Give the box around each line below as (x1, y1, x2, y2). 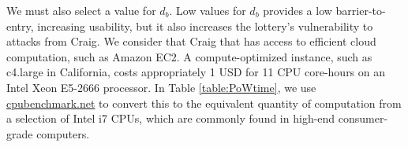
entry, (6, 17, 34, 34)
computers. (36, 125, 90, 141)
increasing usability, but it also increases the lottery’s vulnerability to (37, 17, 373, 34)
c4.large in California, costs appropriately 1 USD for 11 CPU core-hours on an (6, 64, 386, 80)
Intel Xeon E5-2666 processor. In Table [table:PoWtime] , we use (6, 79, 316, 95)
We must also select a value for (6, 2, 156, 18)
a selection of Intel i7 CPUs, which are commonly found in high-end (6, 110, 335, 127)
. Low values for (169, 2, 246, 18)
